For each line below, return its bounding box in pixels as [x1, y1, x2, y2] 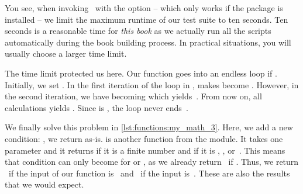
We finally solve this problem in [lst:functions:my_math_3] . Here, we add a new [5, 121, 293, 133]
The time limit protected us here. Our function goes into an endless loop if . [5, 67, 277, 79]
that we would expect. [5, 178, 84, 190]
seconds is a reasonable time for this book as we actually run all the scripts [5, 25, 271, 37]
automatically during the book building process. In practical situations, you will [5, 36, 291, 48]
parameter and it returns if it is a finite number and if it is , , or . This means [5, 144, 285, 156]
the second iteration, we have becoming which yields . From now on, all [5, 90, 262, 102]
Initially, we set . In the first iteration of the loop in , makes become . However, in [5, 78, 299, 91]
